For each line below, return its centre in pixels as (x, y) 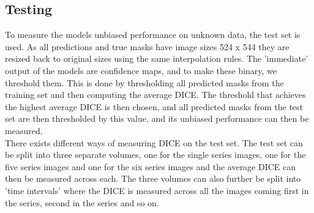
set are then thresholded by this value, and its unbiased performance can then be (157, 118)
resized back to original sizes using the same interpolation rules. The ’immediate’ (157, 58)
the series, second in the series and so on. (82, 202)
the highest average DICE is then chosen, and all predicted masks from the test (154, 106)
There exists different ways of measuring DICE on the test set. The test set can (154, 142)
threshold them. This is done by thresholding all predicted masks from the (144, 82)
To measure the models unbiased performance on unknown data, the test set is (153, 35)
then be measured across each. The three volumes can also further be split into (153, 178)
